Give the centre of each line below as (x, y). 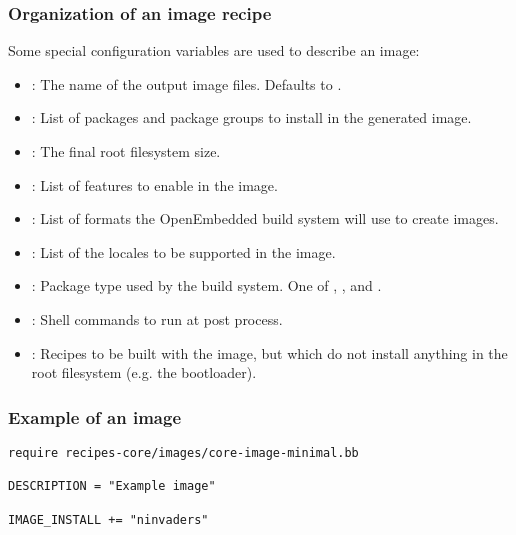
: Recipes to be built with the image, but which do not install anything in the (269, 352)
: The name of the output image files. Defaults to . (186, 83)
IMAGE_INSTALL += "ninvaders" (108, 519)
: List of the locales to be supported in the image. (183, 251)
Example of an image (95, 416)
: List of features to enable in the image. (154, 184)
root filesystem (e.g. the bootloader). (144, 372)
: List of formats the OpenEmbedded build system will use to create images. (265, 218)
